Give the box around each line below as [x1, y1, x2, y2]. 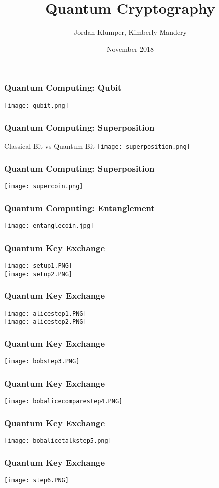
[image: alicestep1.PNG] [4, 310, 87, 317]
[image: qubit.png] [4, 102, 69, 109]
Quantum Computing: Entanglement [4, 201, 155, 214]
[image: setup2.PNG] [4, 270, 73, 278]
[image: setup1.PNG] [4, 262, 73, 270]
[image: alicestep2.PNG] [4, 318, 87, 326]
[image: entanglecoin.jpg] [4, 222, 94, 230]
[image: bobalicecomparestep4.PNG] [4, 398, 123, 405]
